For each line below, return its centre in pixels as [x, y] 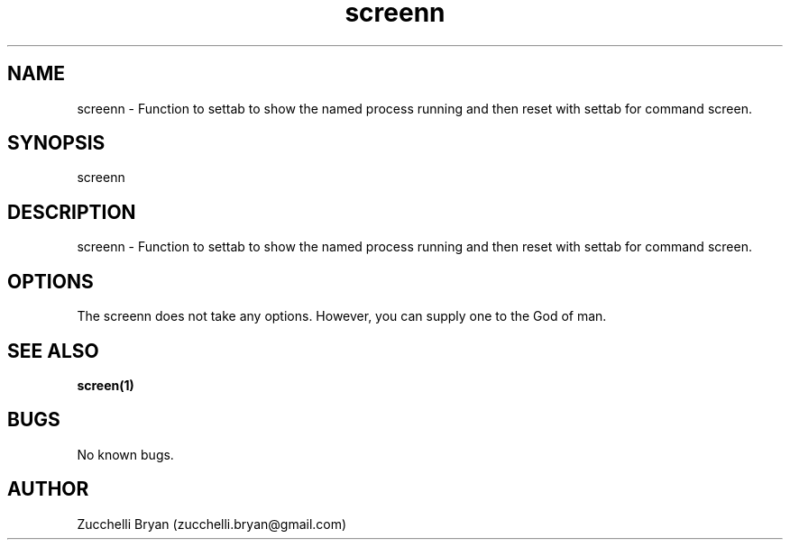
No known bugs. [125, 454]
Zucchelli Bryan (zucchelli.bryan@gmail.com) [212, 524]
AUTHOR [48, 489]
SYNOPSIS [56, 143]
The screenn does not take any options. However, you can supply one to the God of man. [342, 316]
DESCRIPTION [72, 212]
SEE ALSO [53, 351]
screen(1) [106, 385]
